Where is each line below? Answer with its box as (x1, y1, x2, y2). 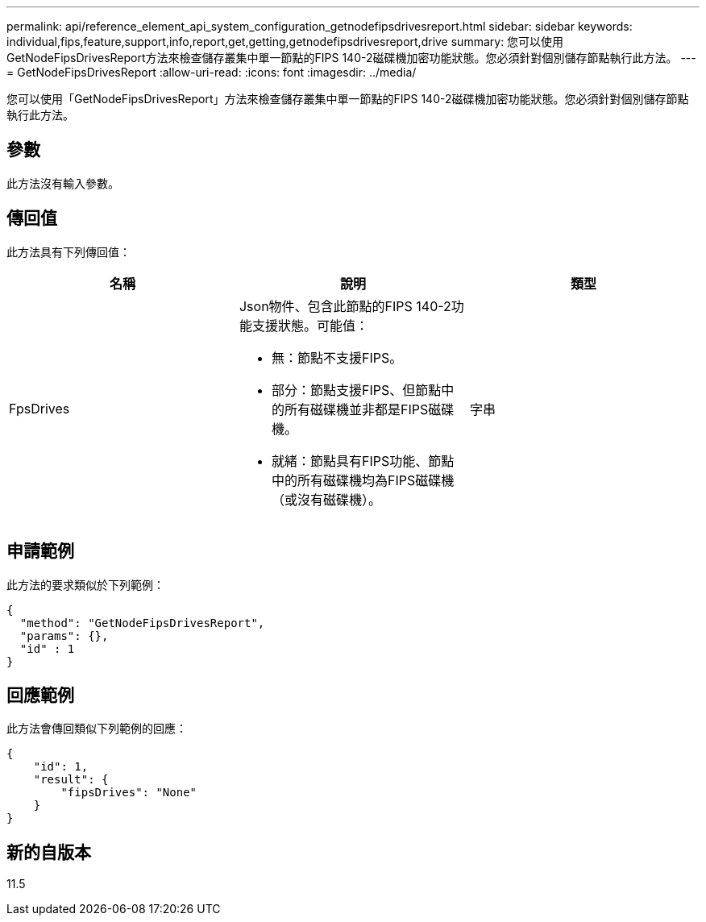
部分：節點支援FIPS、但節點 (271, 381, 442, 398)
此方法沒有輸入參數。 (6, 176, 119, 190)
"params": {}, (19, 629, 109, 642)
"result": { (33, 773, 109, 787)
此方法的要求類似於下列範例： (6, 577, 164, 592)
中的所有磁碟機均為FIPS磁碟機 (271, 471, 455, 488)
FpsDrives (9, 400, 70, 417)
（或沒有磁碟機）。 (271, 491, 381, 508)
